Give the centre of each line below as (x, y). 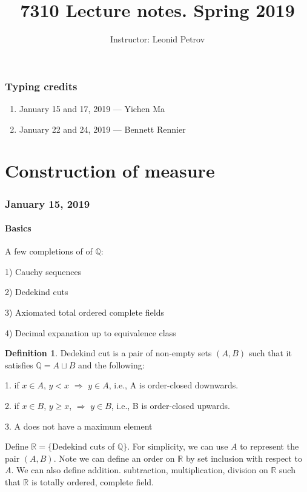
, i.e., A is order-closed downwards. (173, 385)
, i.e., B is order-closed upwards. (170, 405)
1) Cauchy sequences (43, 271)
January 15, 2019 (48, 203)
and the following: (111, 364)
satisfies (19, 364)
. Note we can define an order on (114, 458)
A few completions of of (49, 251)
